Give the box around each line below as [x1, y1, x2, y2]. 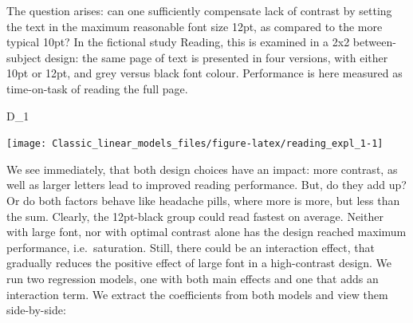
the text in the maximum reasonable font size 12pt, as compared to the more [6, 18, 383, 34]
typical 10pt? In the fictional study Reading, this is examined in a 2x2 [6, 33, 350, 50]
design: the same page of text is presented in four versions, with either [45, 49, 388, 65]
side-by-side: [6, 301, 66, 318]
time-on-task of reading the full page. [6, 80, 188, 97]
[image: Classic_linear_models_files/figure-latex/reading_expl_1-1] [6, 138, 383, 150]
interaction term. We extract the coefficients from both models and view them [6, 286, 388, 302]
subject [6, 49, 41, 65]
